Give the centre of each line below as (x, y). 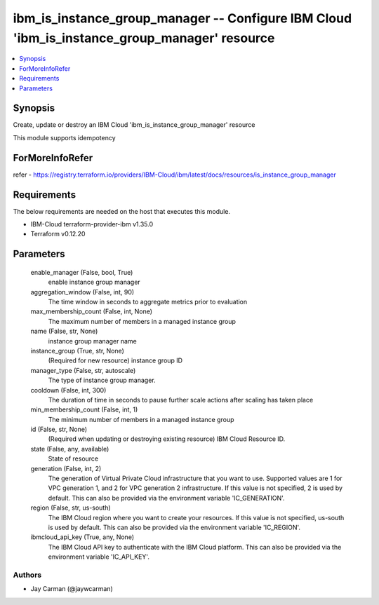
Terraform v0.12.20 (58, 234)
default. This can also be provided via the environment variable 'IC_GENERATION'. (166, 498)
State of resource (73, 458)
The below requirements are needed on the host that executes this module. (122, 211)
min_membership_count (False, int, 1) (84, 409)
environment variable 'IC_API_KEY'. (99, 557)
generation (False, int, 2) (66, 468)
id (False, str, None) (59, 429)
